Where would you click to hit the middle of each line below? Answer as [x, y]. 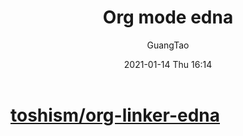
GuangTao [168, 45]
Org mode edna [168, 17]
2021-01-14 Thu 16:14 [168, 64]
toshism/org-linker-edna [115, 115]
